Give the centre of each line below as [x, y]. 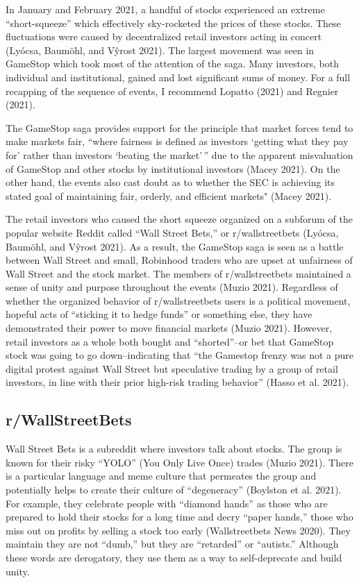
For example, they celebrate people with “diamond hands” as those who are [167, 503]
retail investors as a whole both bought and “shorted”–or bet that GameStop [170, 341]
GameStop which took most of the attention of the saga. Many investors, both [172, 64]
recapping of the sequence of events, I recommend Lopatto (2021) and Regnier [172, 91]
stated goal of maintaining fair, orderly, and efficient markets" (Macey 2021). [169, 195]
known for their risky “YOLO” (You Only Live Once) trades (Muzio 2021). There [179, 462]
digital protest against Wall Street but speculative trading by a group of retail [172, 368]
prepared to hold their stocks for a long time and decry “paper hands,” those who [179, 517]
